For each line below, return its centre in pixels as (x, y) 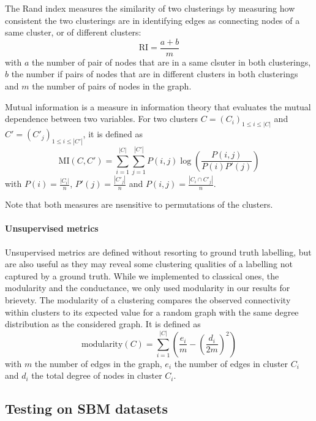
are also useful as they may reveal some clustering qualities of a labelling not (149, 264)
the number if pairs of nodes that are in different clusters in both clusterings (155, 74)
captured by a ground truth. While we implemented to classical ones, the (142, 275)
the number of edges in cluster (231, 363)
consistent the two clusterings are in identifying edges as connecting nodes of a (152, 20)
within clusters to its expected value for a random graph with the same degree (152, 312)
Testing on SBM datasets (86, 408)
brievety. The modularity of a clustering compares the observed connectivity (148, 299)
